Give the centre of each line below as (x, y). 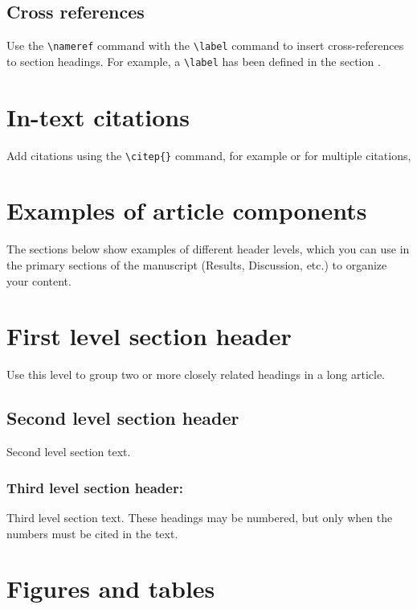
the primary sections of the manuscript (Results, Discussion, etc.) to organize (197, 265)
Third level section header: (95, 487)
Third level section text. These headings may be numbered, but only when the (200, 517)
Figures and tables (111, 588)
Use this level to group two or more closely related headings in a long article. (196, 374)
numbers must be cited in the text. (92, 533)
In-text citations (98, 116)
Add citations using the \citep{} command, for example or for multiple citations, (209, 155)
